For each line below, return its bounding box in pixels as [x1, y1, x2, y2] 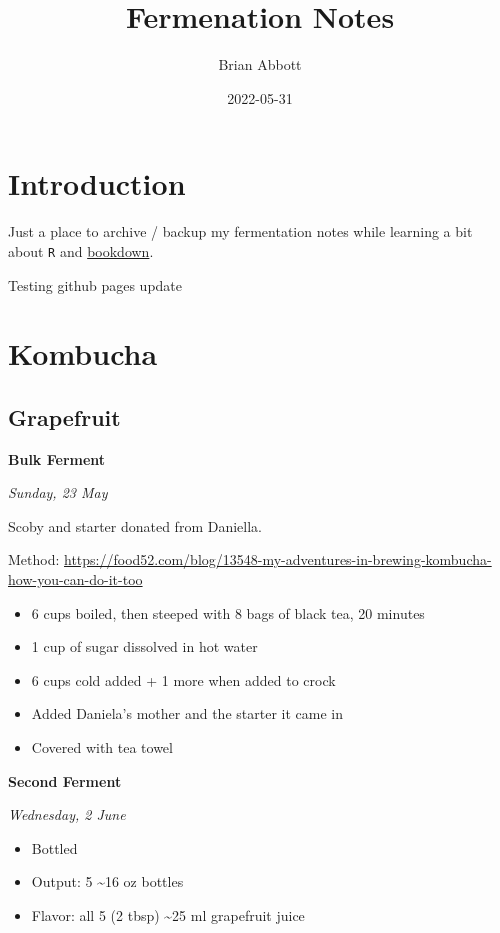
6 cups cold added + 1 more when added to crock [31, 669, 336, 690]
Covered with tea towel [31, 737, 173, 758]
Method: [8, 549, 60, 570]
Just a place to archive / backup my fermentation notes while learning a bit [8, 221, 473, 242]
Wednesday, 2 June [8, 804, 126, 825]
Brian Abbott [218, 54, 302, 75]
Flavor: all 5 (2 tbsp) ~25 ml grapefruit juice [31, 904, 305, 925]
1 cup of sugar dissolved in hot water [31, 636, 258, 657]
